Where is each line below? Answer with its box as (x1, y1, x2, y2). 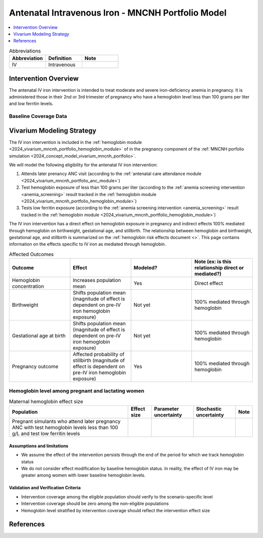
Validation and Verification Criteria (9, 485, 81, 491)
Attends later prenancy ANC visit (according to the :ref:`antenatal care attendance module (21, 171, 202, 177)
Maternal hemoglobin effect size (9, 398, 83, 405)
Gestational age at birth (12, 332, 66, 339)
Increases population (73, 277, 121, 284)
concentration (12, 283, 44, 290)
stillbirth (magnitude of (73, 357, 125, 364)
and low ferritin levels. (9, 100, 54, 107)
